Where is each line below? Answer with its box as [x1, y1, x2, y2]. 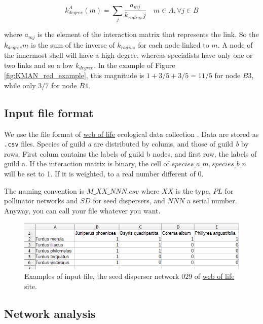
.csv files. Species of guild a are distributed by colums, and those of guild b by [4, 138, 249, 149]
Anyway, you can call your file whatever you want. [4, 205, 161, 215]
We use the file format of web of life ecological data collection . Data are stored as [4, 128, 259, 139]
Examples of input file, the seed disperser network [24, 271, 179, 281]
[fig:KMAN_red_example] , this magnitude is [4, 70, 144, 81]
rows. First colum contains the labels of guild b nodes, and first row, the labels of [4, 148, 257, 159]
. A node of [217, 39, 253, 50]
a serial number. [186, 195, 237, 206]
